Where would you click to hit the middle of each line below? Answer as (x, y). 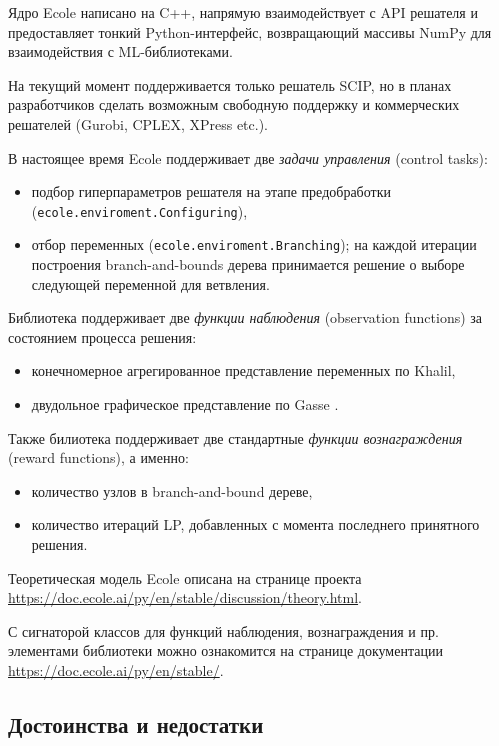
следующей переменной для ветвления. (150, 283)
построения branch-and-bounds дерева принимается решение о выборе (248, 264)
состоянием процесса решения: (102, 336)
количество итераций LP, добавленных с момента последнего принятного (255, 524)
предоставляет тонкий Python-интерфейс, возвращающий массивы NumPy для (250, 31)
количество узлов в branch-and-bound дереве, (172, 490)
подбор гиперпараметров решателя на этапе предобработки (211, 191)
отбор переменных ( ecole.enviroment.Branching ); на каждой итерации (254, 244)
